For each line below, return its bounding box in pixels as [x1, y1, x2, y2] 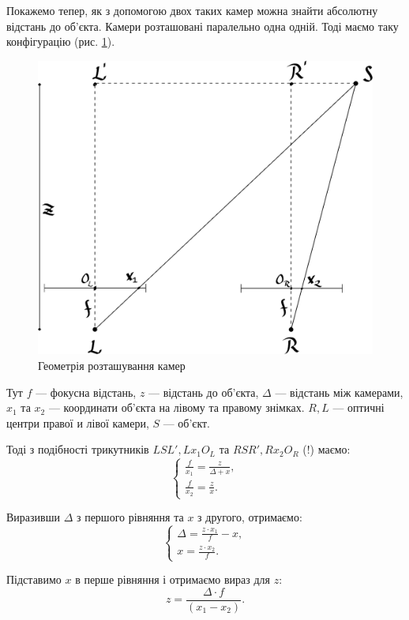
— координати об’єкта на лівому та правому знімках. [48, 399, 305, 416]
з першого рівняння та [76, 509, 184, 525]
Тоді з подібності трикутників [6, 441, 149, 458]
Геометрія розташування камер [38, 357, 186, 374]
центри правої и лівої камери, [6, 414, 149, 431]
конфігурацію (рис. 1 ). [6, 33, 115, 50]
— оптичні [332, 399, 385, 416]
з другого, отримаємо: [197, 509, 302, 525]
